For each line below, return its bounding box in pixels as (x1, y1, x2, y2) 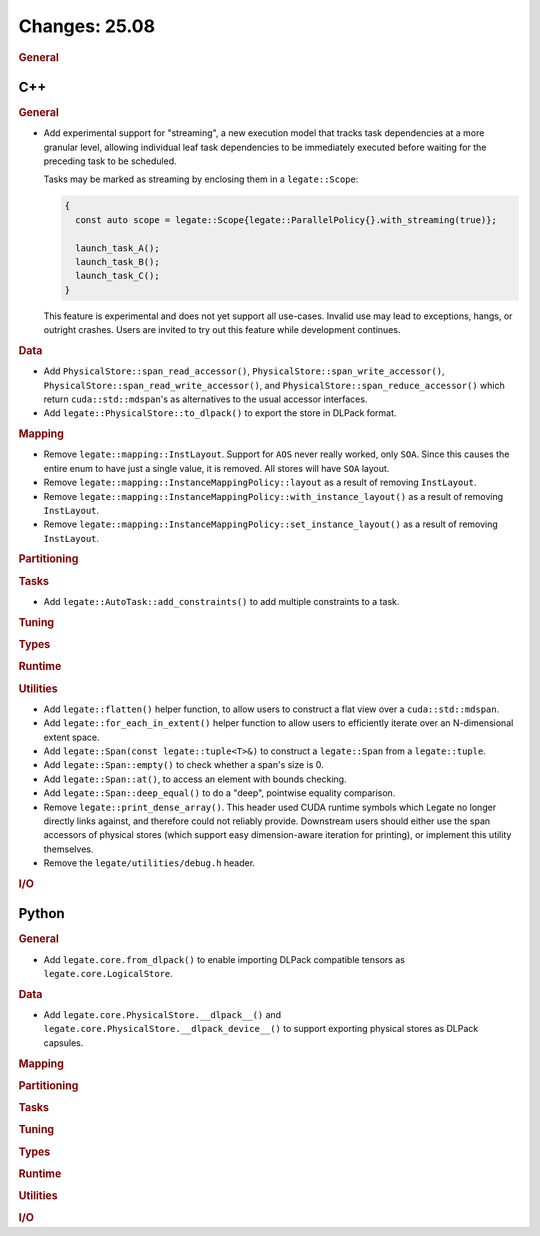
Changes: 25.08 (18, 15, 155, 37)
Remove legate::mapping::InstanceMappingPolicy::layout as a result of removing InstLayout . (43, 476, 477, 489)
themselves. (43, 843, 94, 855)
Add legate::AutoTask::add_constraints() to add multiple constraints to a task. (43, 596, 400, 607)
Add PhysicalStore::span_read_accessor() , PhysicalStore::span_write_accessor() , (43, 365, 445, 377)
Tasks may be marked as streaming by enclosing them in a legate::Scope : (43, 173, 359, 185)
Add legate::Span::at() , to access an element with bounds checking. (43, 773, 347, 785)
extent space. (43, 731, 100, 743)
